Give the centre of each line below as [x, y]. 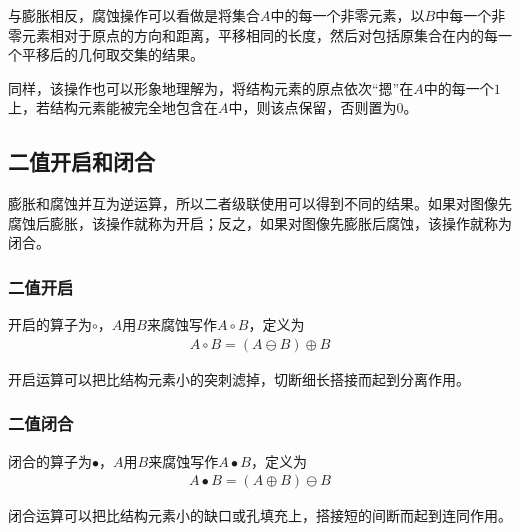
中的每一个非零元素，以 [347, 15]
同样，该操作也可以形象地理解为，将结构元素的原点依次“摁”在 [211, 87]
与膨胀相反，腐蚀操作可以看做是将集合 [134, 15]
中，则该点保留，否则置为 [312, 107]
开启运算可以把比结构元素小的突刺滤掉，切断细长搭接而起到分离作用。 [239, 378]
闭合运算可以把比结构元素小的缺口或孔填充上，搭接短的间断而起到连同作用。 [260, 515]
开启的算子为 [50, 324]
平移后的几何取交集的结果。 [112, 54]
